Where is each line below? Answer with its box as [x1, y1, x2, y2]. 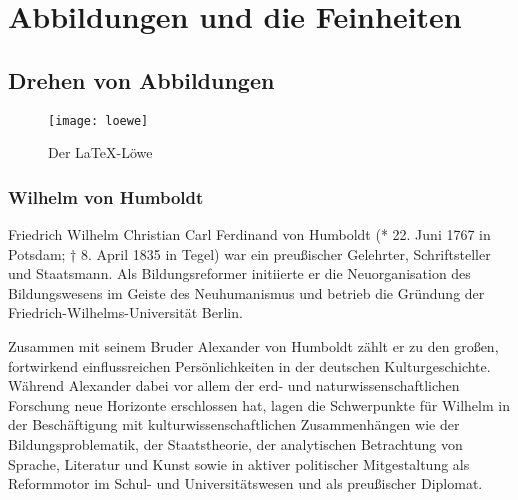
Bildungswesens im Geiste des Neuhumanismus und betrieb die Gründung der [8, 282, 485, 303]
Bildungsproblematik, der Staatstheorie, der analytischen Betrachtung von [8, 433, 463, 454]
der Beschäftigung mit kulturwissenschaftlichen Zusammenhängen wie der [8, 414, 460, 435]
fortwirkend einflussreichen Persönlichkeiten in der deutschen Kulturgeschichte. [8, 355, 491, 376]
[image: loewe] [48, 113, 149, 128]
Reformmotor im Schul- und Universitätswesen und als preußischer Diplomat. [8, 473, 483, 494]
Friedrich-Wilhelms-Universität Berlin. [8, 302, 243, 323]
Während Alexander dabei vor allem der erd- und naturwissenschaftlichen [8, 375, 460, 396]
